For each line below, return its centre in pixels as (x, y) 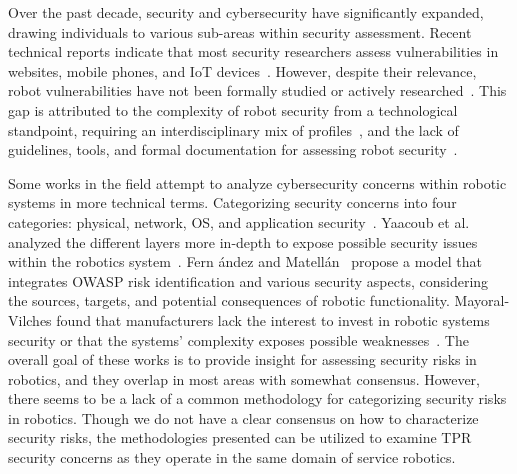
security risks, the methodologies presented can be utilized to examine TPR (240, 437)
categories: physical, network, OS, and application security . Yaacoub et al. (239, 221)
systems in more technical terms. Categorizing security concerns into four (232, 202)
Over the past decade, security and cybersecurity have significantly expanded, (246, 12)
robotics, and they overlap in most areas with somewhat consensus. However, (244, 378)
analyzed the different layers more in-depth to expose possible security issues (243, 241)
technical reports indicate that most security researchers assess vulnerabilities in (253, 51)
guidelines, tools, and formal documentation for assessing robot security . (233, 149)
